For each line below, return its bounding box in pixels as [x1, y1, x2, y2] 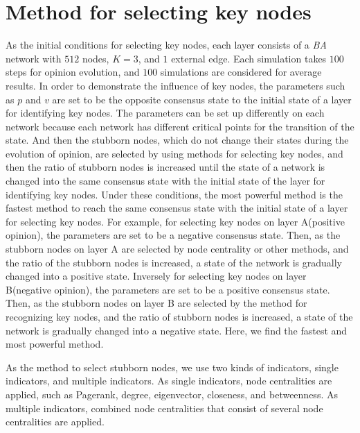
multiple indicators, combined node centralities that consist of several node [6, 400, 323, 415]
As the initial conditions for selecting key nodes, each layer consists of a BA [6, 37, 327, 52]
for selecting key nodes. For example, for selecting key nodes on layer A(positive [6, 214, 345, 228]
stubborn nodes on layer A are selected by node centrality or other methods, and [6, 241, 349, 256]
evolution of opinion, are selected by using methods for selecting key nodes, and [6, 146, 343, 160]
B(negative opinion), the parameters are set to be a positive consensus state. [6, 282, 330, 296]
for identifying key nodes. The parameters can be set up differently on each [6, 105, 325, 120]
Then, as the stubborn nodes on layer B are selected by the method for [6, 296, 307, 310]
